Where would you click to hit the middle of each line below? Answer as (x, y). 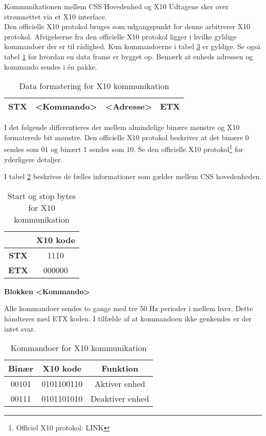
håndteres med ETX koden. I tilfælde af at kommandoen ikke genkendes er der (128, 318)
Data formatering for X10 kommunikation (94, 86)
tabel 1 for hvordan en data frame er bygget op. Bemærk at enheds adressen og (128, 56)
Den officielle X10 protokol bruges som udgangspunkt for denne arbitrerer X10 (127, 26)
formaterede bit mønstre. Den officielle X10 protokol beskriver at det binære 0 (127, 137)
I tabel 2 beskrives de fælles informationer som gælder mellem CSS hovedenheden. (133, 176)
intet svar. (20, 328)
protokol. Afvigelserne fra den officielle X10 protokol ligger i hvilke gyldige (120, 36)
